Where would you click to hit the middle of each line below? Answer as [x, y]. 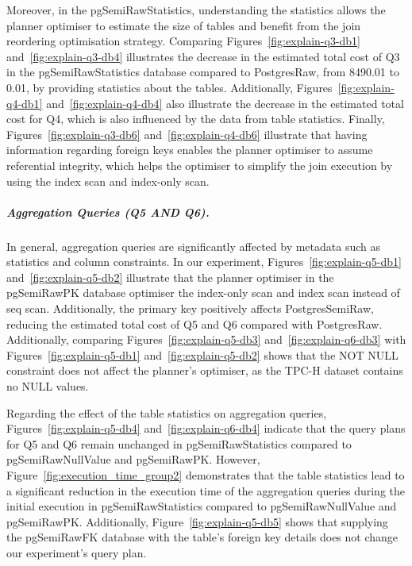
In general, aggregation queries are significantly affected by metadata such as [193, 246]
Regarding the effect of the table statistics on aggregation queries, [167, 412]
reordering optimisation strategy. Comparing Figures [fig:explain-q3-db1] [184, 41]
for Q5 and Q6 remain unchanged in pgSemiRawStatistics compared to [179, 443]
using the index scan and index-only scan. [108, 181]
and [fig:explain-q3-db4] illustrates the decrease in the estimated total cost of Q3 [203, 56]
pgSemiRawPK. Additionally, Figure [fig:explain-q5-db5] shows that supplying [197, 521]
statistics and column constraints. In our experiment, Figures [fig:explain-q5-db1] [204, 262]
